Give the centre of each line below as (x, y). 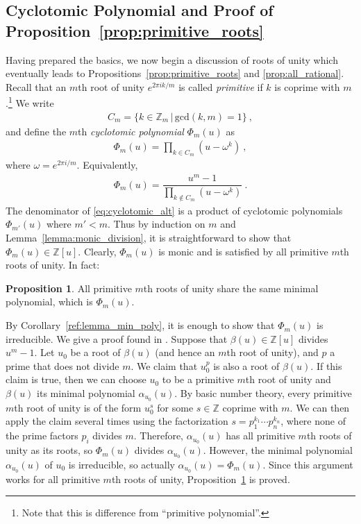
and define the (36, 131)
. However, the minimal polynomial (278, 450)
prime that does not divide (62, 365)
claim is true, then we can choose (76, 379)
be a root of (95, 352)
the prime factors (42, 436)
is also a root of (246, 365)
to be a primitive (198, 379)
